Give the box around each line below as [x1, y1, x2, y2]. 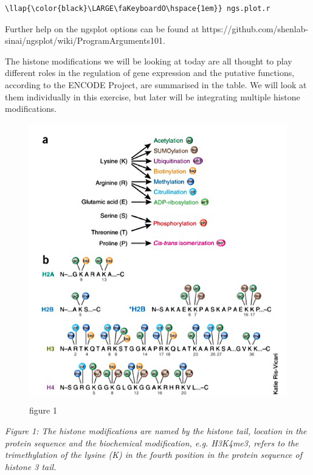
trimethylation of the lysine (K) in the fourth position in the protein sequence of [5, 448, 303, 461]
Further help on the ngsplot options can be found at [5, 22, 199, 35]
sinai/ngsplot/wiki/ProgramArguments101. [5, 34, 165, 47]
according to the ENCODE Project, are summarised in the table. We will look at [5, 78, 307, 91]
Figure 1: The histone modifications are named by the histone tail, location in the [5, 424, 307, 437]
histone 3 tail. [5, 460, 57, 473]
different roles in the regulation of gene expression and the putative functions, [5, 66, 295, 79]
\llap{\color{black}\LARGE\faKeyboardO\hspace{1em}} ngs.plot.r [5, 4, 270, 13]
